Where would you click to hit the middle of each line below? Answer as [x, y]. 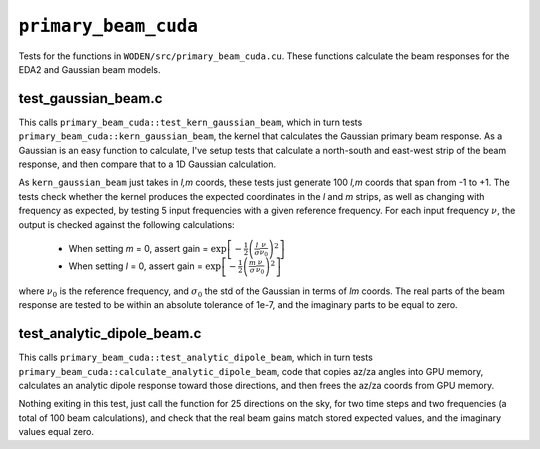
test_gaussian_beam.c [90, 98]
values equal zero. [56, 432]
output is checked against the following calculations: [126, 224]
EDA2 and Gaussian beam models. [89, 69]
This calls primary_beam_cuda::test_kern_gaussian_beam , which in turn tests [190, 122]
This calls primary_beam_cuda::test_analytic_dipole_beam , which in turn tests [196, 357]
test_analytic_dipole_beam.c [110, 333]
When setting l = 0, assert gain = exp [145, 266]
